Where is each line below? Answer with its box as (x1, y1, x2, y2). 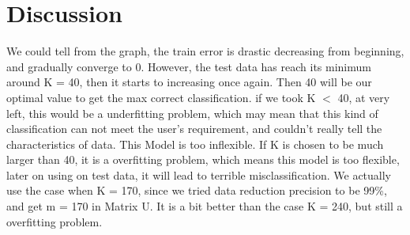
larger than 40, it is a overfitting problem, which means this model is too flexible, (6, 151, 400, 168)
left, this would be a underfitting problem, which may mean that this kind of (6, 104, 378, 121)
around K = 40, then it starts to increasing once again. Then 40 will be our (6, 74, 372, 90)
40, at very (337, 89, 390, 105)
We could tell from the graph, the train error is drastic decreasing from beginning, (6, 43, 404, 59)
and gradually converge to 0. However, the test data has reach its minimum (6, 58, 371, 74)
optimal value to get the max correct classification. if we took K (6, 89, 316, 105)
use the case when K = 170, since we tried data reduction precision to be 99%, (6, 182, 387, 199)
